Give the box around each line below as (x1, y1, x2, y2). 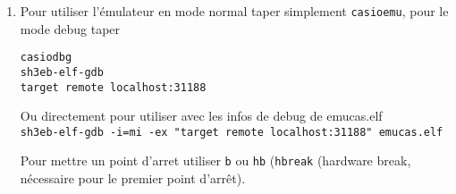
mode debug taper (20, 19, 121, 38)
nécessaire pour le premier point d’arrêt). (20, 169, 246, 188)
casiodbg (20, 51, 72, 64)
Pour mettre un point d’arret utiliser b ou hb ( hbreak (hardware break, (20, 151, 411, 170)
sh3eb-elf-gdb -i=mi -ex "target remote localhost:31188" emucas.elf (20, 125, 443, 139)
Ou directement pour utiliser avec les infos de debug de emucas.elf (20, 106, 383, 125)
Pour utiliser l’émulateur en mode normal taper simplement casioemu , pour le (20, 2, 449, 20)
